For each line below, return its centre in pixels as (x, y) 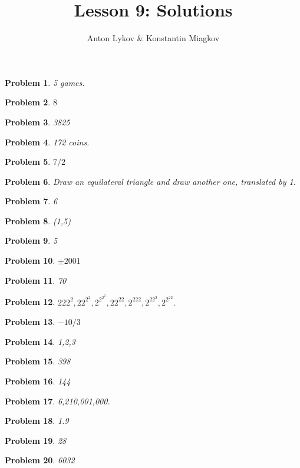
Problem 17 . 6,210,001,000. (57, 401)
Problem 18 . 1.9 (37, 421)
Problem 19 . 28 (36, 440)
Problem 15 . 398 (38, 361)
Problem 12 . (30, 302)
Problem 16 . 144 (38, 381)
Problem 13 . (30, 322)
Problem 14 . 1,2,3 (40, 341)
